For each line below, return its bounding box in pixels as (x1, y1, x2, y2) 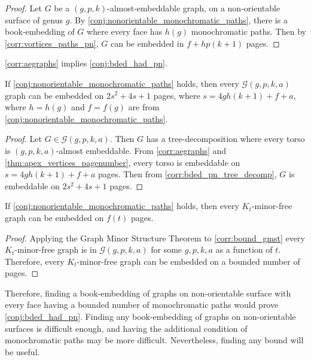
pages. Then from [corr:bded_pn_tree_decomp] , (98, 168, 277, 180)
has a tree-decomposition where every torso (146, 132, 305, 145)
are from (128, 101, 160, 113)
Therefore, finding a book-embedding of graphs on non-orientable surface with (5, 286, 291, 299)
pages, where (153, 89, 200, 101)
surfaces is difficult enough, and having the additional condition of (5, 322, 248, 334)
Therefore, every (5, 255, 65, 267)
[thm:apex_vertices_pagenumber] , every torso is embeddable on (5, 156, 240, 168)
